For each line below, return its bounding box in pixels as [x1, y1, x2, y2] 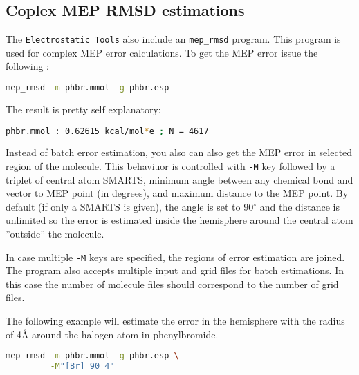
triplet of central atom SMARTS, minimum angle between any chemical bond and [6, 172, 353, 186]
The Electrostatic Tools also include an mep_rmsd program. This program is [6, 32, 341, 46]
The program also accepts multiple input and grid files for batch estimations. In [6, 263, 344, 278]
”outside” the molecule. [6, 227, 104, 241]
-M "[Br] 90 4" [50, 361, 115, 372]
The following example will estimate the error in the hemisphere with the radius [6, 314, 345, 328]
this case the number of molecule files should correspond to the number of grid [6, 276, 339, 291]
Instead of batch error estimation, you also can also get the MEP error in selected [6, 145, 353, 160]
